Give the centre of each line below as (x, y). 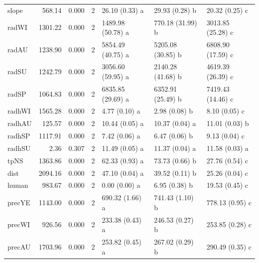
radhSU (19, 148)
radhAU (20, 123)
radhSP (19, 136)
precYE (19, 202)
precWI (19, 224)
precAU (19, 246)
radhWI (19, 111)
